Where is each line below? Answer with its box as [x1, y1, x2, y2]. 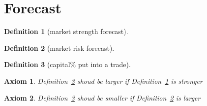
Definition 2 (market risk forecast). [4, 42, 115, 53]
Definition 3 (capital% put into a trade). [4, 59, 131, 70]
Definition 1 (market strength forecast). [4, 26, 128, 36]
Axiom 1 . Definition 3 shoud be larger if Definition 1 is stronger [4, 75, 203, 86]
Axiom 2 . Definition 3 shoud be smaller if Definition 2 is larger [4, 92, 201, 103]
